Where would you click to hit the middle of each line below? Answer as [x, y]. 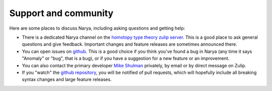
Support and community [61, 13]
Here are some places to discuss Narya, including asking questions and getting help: [97, 28]
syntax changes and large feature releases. [67, 79]
